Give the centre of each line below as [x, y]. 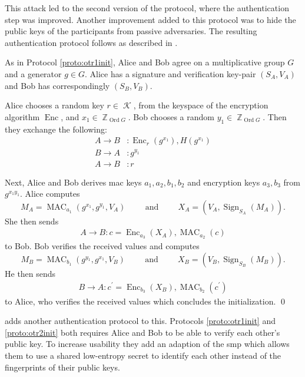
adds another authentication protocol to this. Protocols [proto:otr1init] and [140, 321]
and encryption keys [224, 182]
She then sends [32, 221]
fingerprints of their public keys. [62, 367]
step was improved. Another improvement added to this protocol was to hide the [150, 19]
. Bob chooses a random [171, 116]
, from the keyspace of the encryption [201, 105]
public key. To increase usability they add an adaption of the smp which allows [147, 344]
